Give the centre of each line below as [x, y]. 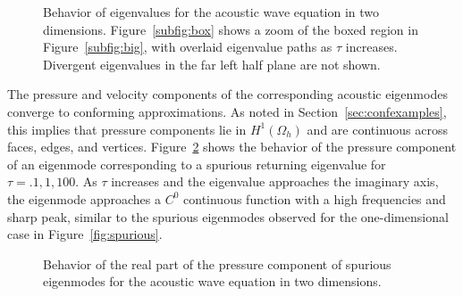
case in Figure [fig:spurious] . [85, 234]
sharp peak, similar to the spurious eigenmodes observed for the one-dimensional [228, 216]
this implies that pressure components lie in [127, 129]
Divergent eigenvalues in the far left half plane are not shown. [212, 64]
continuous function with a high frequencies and [315, 198]
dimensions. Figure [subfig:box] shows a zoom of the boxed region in [231, 29]
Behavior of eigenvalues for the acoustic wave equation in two [211, 12]
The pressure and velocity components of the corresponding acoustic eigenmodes [227, 94]
